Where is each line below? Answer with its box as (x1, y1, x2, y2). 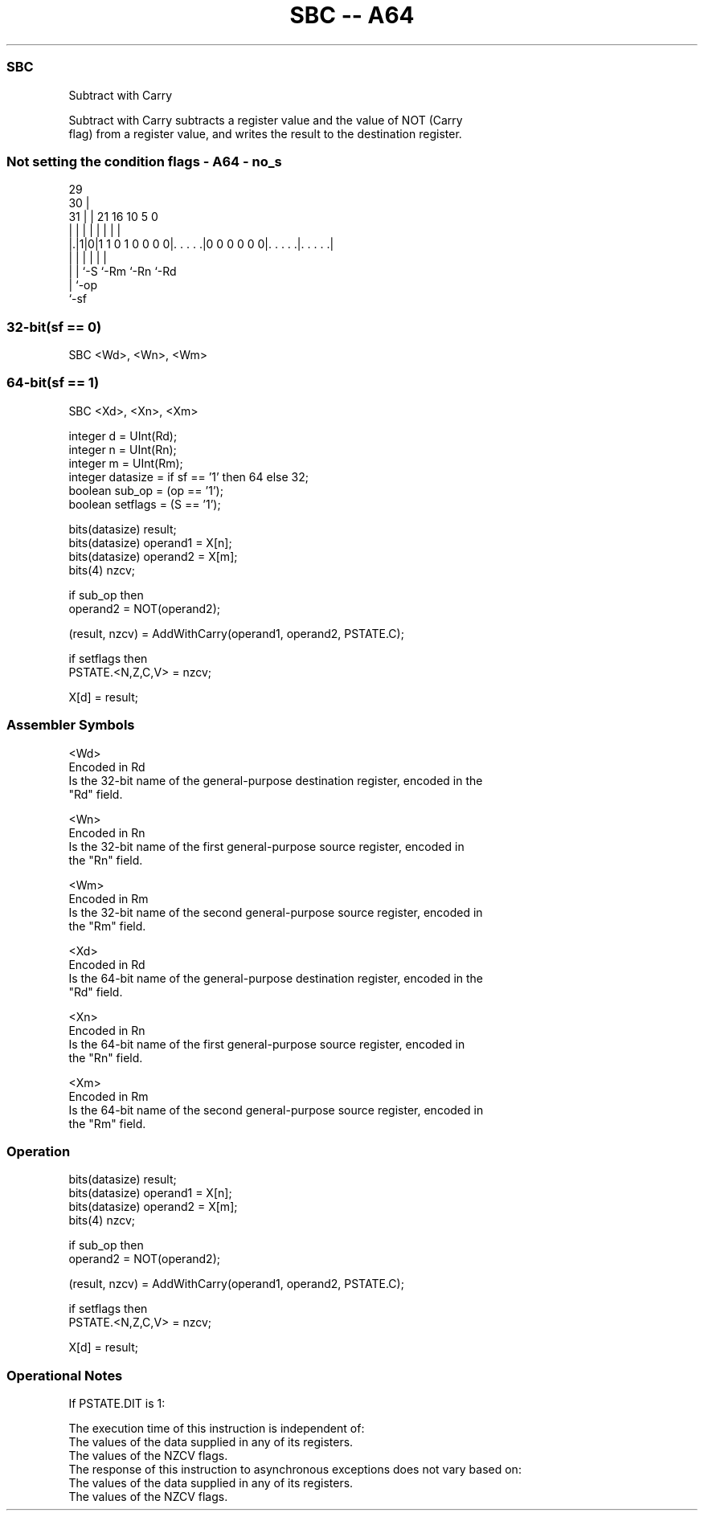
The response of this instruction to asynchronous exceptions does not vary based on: (68, 1462, 522, 1476)
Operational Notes (6, 1367, 123, 1384)
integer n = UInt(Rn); (68, 442, 177, 456)
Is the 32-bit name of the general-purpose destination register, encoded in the (68, 773, 483, 787)
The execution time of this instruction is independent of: (68, 1421, 365, 1435)
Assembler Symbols (6, 717, 135, 734)
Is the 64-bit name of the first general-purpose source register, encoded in (68, 1037, 465, 1051)
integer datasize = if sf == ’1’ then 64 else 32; (68, 469, 309, 484)
